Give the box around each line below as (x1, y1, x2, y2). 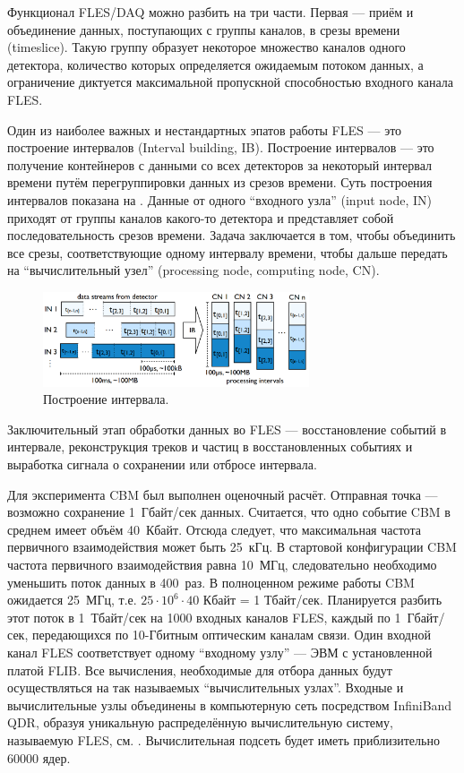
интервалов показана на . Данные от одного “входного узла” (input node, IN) (7, 190, 433, 209)
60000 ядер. (7, 748, 71, 767)
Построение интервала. (43, 390, 169, 408)
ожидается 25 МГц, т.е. (7, 590, 137, 609)
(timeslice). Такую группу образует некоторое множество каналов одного (7, 38, 406, 56)
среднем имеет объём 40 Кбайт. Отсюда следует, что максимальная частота (7, 520, 421, 538)
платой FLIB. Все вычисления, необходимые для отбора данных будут (7, 660, 392, 679)
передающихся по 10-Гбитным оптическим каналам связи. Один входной (31, 625, 431, 644)
